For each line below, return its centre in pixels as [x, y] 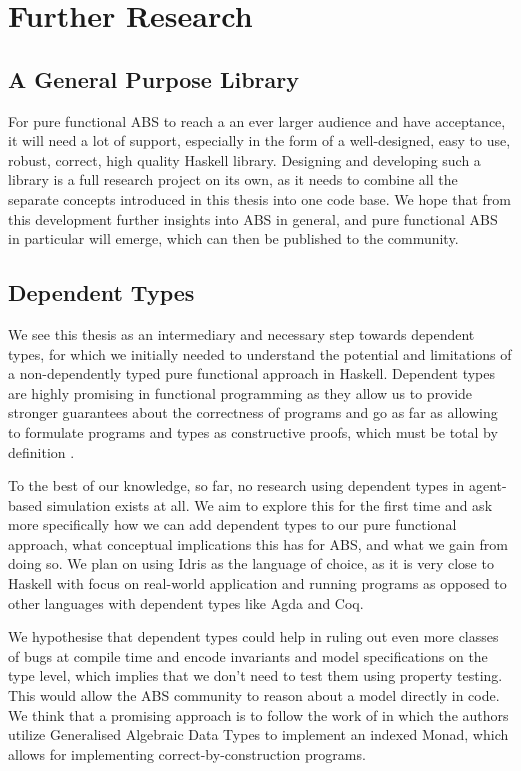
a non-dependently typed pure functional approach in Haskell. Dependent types [251, 373]
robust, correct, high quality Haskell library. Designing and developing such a [244, 159]
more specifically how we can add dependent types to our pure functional [232, 524]
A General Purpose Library [153, 78]
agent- [487, 485]
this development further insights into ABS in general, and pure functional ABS [253, 218]
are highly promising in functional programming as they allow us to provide [240, 392]
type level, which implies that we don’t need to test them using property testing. [255, 675]
